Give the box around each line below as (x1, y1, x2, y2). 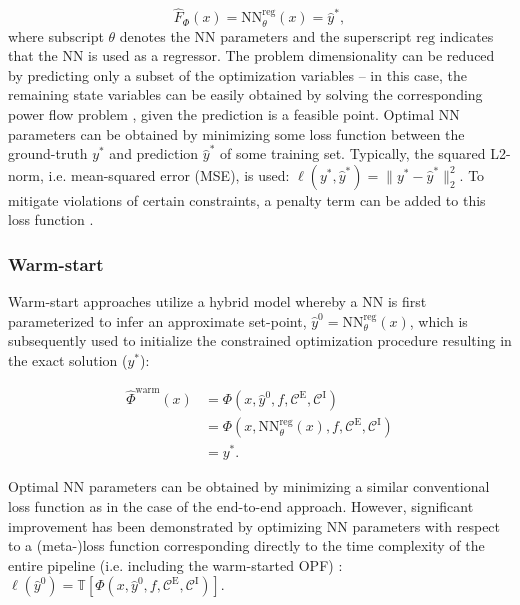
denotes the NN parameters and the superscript (119, 25, 412, 46)
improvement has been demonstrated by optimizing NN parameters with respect (8, 515, 501, 536)
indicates (439, 25, 494, 46)
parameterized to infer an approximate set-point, (8, 310, 307, 331)
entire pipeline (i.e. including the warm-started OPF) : (8, 554, 343, 575)
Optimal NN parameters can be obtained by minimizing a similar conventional (8, 476, 490, 497)
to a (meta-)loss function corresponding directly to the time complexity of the (8, 535, 485, 556)
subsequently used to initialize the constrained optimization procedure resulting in (8, 330, 512, 351)
